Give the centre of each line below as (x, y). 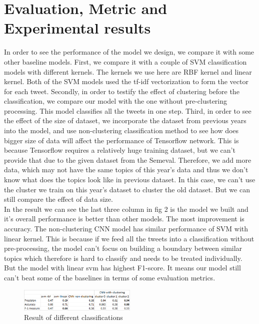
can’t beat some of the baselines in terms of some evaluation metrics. (110, 277)
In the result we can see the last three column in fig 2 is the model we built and (126, 209)
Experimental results (77, 28)
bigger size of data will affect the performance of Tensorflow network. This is (121, 140)
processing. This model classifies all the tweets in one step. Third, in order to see (128, 110)
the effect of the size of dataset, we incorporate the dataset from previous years (125, 120)
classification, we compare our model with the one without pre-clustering (116, 101)
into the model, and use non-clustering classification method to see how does (121, 130)
